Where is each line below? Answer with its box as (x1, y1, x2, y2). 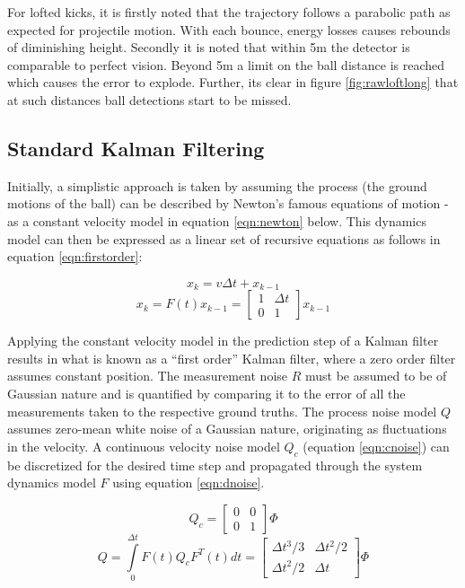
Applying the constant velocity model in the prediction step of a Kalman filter (7, 331, 439, 350)
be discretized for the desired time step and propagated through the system (7, 455, 423, 474)
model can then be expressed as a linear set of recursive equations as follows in (7, 229, 441, 248)
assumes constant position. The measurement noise (7, 366, 288, 385)
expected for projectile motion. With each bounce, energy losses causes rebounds (7, 20, 451, 39)
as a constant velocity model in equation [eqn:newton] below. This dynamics (7, 211, 426, 230)
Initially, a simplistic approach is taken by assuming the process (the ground (7, 176, 427, 195)
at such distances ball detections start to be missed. (7, 90, 292, 109)
